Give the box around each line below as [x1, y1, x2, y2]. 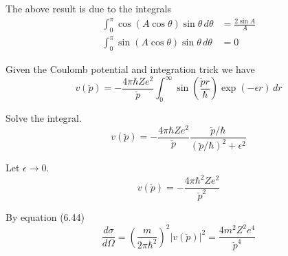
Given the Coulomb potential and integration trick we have [5, 62, 255, 76]
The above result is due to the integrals [5, 1, 172, 15]
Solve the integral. [5, 111, 82, 125]
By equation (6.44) [5, 210, 85, 224]
